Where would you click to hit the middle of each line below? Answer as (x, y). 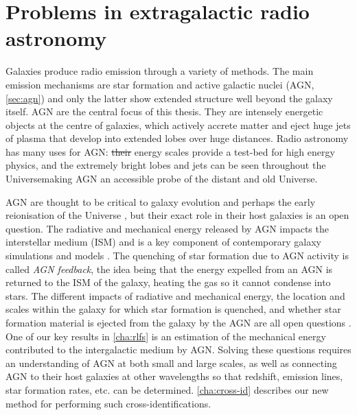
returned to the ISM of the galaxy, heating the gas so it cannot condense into (168, 282)
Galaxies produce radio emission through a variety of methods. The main (160, 71)
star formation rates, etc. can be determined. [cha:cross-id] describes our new (167, 389)
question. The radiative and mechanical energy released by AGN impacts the (167, 228)
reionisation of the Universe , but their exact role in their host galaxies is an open (177, 215)
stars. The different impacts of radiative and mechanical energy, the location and (175, 295)
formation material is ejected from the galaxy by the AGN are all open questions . (178, 322)
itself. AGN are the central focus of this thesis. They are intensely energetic (164, 111)
